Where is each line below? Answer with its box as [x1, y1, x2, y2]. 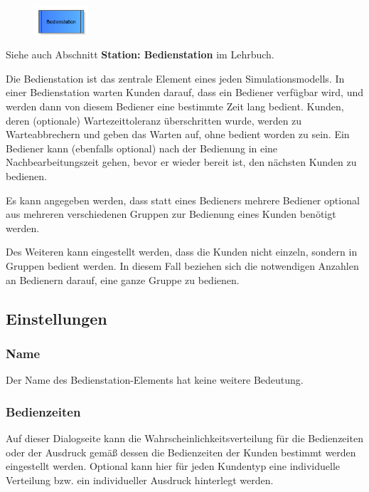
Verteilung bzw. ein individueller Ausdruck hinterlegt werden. [6, 472, 274, 487]
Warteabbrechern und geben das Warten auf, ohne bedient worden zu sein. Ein [6, 127, 350, 142]
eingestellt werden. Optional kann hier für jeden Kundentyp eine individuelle [6, 459, 341, 473]
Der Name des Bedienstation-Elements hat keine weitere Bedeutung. [6, 372, 304, 387]
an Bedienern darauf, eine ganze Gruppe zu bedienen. [6, 272, 240, 287]
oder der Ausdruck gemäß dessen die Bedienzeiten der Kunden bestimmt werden [6, 444, 356, 459]
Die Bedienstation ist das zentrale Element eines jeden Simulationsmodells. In [6, 70, 345, 85]
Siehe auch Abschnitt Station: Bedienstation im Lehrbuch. [6, 47, 274, 62]
